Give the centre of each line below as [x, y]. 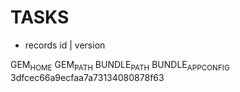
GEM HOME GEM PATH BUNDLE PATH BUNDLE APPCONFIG [120, 65]
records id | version [65, 45]
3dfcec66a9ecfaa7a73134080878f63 [87, 77]
